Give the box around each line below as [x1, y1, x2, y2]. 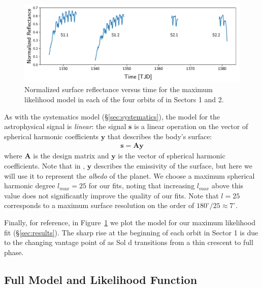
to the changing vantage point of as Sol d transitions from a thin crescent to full [4, 237, 253, 248]
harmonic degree [4, 180, 55, 191]
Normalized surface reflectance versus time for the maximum [24, 84, 213, 95]
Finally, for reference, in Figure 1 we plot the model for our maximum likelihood [4, 217, 255, 228]
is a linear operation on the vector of [134, 121, 248, 132]
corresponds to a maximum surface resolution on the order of [4, 200, 194, 211]
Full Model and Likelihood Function [4, 271, 198, 287]
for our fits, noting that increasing [88, 180, 195, 191]
